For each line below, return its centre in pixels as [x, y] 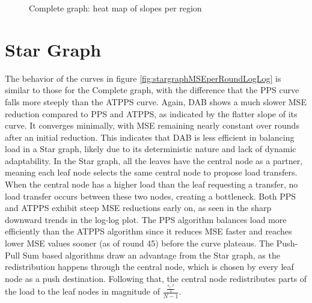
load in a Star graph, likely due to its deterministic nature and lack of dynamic [151, 149]
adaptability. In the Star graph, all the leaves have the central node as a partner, [154, 160]
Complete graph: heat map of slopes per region [115, 8]
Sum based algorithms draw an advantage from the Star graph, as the [151, 255]
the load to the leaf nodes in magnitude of [82, 291]
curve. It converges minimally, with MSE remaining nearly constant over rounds [152, 125]
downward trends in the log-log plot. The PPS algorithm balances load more [146, 219]
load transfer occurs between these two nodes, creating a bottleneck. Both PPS [151, 196]
